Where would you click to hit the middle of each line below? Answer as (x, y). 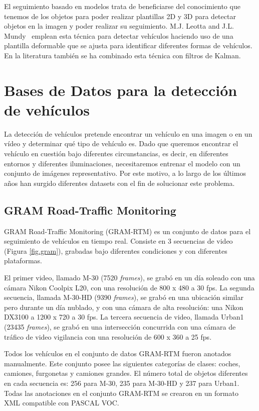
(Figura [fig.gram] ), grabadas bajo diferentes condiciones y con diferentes (116, 250)
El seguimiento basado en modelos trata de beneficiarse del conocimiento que (122, 6)
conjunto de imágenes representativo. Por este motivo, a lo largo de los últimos (125, 173)
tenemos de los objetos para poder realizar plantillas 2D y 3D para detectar (120, 16)
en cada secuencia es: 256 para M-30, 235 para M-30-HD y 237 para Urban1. (122, 383)
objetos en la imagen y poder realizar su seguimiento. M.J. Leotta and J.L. (119, 26)
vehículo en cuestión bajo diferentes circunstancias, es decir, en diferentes (116, 153)
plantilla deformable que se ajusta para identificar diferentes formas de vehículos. (128, 45)
